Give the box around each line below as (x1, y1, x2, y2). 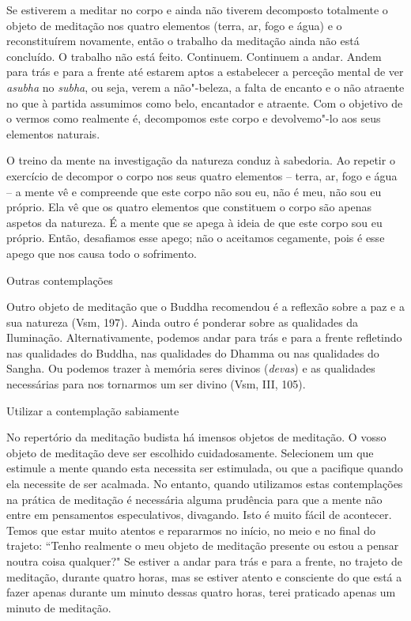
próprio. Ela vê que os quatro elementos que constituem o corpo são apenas (6, 199, 371, 215)
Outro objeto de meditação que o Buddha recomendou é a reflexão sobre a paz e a (6, 298, 405, 315)
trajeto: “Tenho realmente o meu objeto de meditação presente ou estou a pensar (6, 537, 399, 554)
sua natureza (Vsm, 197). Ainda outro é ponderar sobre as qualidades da (6, 313, 359, 330)
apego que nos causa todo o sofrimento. (6, 244, 197, 261)
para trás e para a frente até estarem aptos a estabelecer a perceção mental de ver (6, 63, 404, 80)
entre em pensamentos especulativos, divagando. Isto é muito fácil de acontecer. (6, 506, 392, 523)
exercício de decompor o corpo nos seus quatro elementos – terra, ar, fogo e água (6, 167, 398, 184)
